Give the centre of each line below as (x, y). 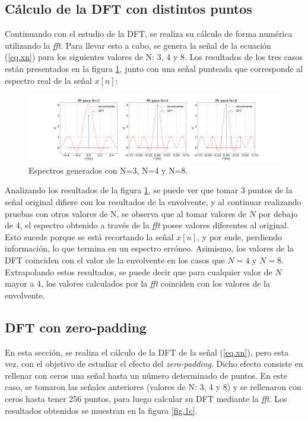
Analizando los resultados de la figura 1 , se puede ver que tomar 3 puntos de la (149, 190)
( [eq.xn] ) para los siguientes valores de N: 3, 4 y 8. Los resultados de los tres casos (154, 57)
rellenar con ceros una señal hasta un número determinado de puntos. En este (146, 375)
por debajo (278, 213)
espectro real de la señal (48, 80)
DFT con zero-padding (76, 327)
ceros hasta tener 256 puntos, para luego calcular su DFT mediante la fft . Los (146, 398)
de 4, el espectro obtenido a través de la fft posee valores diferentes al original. (147, 225)
